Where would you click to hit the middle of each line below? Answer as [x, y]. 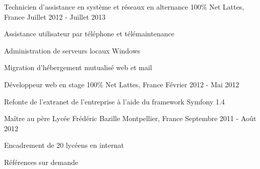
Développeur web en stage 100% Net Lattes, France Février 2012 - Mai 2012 [122, 84]
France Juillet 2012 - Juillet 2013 [55, 16]
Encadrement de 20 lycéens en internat [64, 145]
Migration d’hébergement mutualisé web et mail [78, 67]
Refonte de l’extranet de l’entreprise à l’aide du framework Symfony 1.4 [114, 101]
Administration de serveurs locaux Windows [72, 50]
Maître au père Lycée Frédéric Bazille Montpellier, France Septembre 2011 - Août [130, 118]
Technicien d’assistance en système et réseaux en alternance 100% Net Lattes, [124, 7]
